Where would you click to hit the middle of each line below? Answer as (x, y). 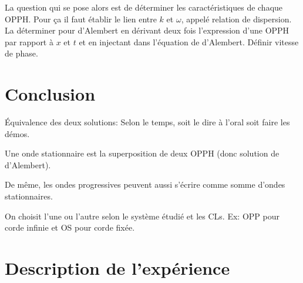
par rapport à (29, 41)
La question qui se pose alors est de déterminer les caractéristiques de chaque (144, 7)
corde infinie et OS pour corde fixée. (70, 227)
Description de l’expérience (117, 268)
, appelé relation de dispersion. (236, 19)
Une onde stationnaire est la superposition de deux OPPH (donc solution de (142, 153)
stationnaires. (29, 196)
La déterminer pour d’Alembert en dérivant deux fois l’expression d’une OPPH (147, 30)
